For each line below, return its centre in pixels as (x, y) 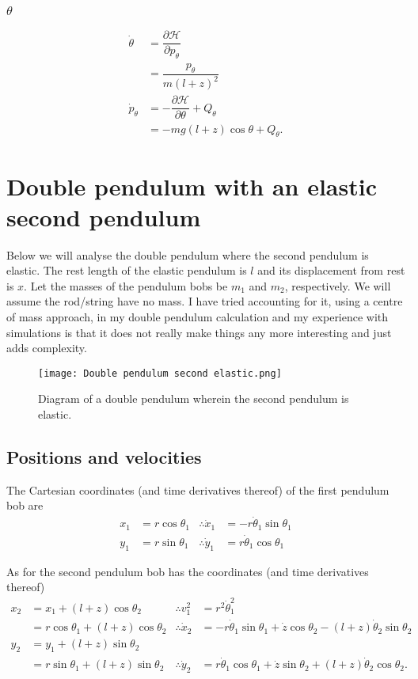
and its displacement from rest (331, 270)
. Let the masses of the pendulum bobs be (126, 285)
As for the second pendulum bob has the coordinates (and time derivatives (188, 571)
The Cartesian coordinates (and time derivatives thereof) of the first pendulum (198, 489)
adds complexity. (47, 348)
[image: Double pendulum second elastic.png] (160, 373)
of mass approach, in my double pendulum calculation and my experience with (198, 317)
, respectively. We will (338, 285)
